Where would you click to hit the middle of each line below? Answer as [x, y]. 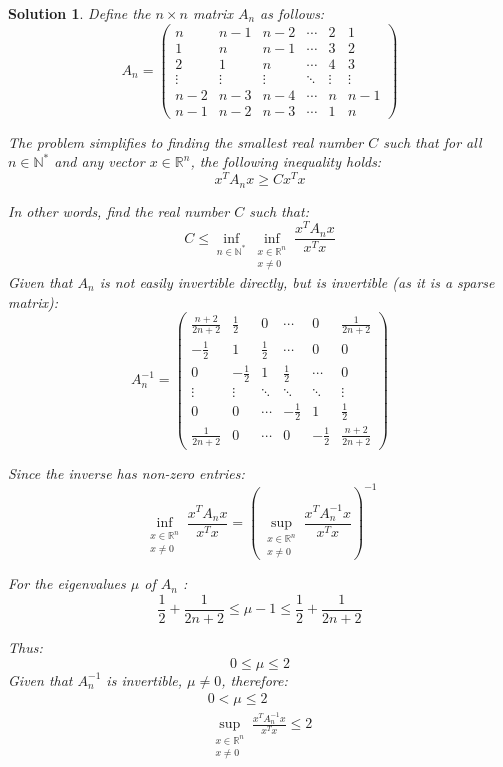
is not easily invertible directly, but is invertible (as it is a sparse [297, 281]
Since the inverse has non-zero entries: [126, 472]
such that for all [432, 141]
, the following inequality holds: [286, 161]
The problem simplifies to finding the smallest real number [186, 141]
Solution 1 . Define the [79, 13]
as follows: [292, 13]
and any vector [99, 161]
